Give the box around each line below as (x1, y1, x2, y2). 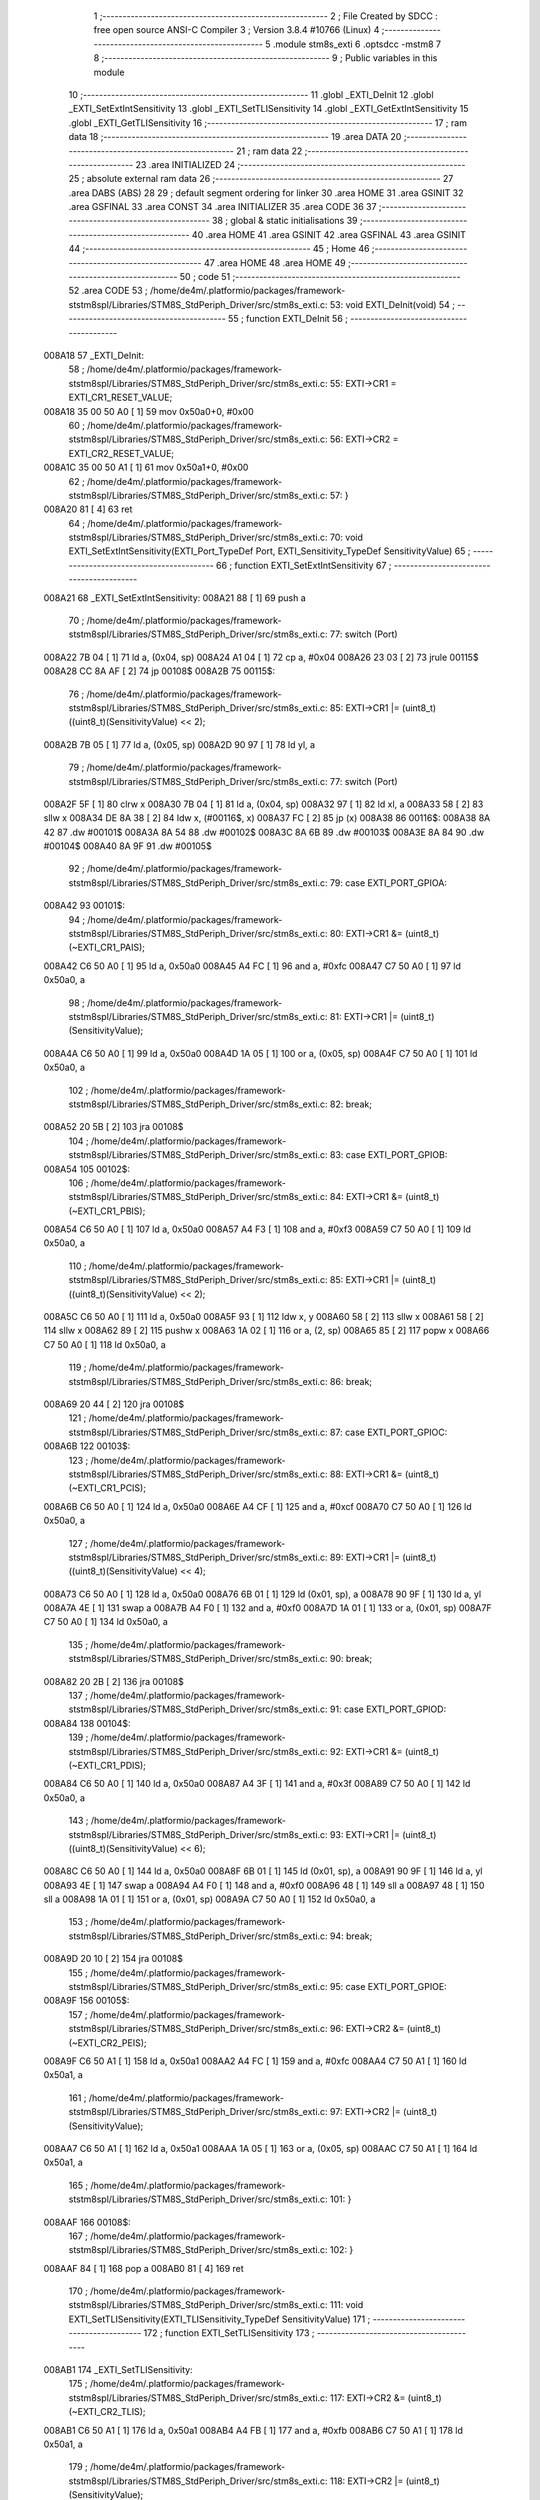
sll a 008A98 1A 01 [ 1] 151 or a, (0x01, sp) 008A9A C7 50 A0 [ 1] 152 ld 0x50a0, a (43, 1893, 376, 1905)
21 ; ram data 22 (235, 145, 303, 157)
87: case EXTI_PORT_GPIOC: (330, 1426, 448, 1438)
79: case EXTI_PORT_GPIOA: (330, 876, 447, 889)
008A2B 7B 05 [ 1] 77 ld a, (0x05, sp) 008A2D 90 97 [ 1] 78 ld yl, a (43, 738, 315, 750)
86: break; (330, 1375, 373, 1387)
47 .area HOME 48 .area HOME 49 (203, 256, 346, 269)
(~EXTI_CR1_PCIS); (68, 1482, 147, 1494)
